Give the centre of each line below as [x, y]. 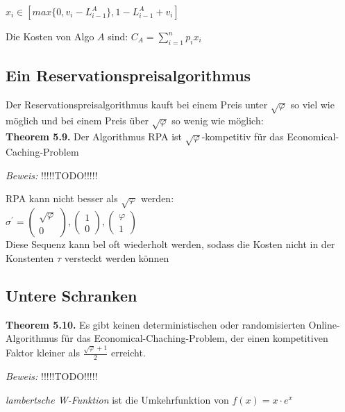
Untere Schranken [71, 295]
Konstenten [30, 257]
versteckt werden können [117, 257]
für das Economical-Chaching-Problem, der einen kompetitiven [195, 338]
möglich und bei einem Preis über [77, 120]
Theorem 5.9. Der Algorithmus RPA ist [94, 136]
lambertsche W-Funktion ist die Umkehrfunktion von [117, 399]
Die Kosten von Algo [50, 36]
